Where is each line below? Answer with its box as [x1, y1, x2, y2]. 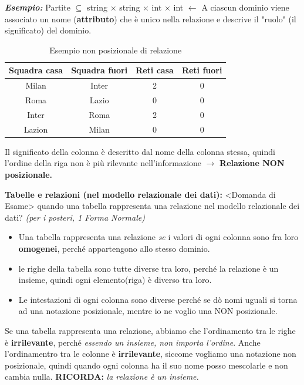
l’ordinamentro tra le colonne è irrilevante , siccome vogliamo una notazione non [5, 347, 296, 360]
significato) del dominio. [5, 24, 92, 36]
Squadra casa [9, 64, 63, 76]
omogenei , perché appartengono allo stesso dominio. [18, 242, 210, 254]
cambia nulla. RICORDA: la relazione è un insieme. [5, 370, 199, 383]
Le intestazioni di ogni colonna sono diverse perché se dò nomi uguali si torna [18, 293, 298, 305]
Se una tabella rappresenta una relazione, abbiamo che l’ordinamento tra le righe [5, 324, 296, 336]
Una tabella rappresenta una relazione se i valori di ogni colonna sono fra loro [18, 231, 299, 243]
